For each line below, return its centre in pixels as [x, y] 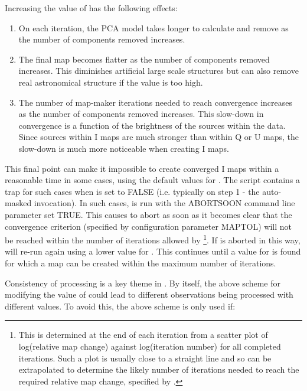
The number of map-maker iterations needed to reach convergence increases [155, 102]
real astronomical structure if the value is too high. [111, 82]
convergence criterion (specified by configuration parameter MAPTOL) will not [148, 226]
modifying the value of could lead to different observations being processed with [149, 294]
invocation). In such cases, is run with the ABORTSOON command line [164, 203]
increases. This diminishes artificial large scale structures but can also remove [159, 71]
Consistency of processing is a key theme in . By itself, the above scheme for [143, 283]
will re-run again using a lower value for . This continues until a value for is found [153, 251]
